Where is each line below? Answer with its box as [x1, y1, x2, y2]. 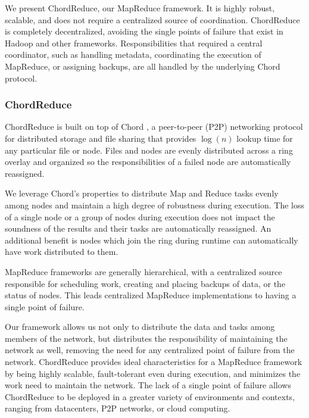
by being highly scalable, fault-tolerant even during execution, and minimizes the [5, 367, 301, 379]
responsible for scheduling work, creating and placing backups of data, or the [5, 277, 286, 289]
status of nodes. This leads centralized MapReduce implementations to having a [5, 289, 296, 301]
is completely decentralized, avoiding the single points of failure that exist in [5, 25, 283, 38]
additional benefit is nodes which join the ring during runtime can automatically [5, 233, 298, 246]
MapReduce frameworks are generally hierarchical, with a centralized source [5, 265, 282, 277]
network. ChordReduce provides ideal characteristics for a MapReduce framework [5, 355, 302, 368]
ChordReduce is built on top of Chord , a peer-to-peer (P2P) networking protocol [5, 120, 303, 133]
